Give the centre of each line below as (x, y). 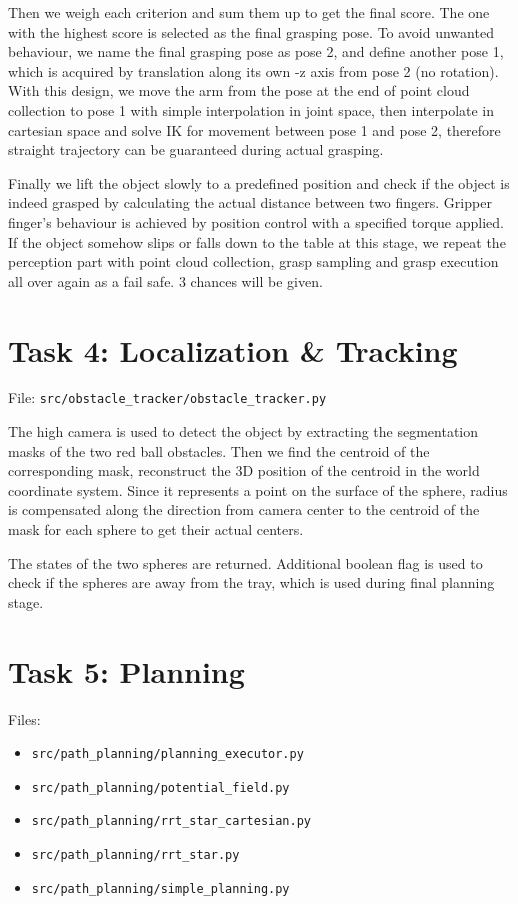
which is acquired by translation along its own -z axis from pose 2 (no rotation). (253, 70)
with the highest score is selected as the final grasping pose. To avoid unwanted (251, 31)
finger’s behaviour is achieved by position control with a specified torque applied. (256, 221)
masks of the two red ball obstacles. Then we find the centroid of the (219, 450)
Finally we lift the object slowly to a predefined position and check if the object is (259, 182)
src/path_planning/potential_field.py (160, 787)
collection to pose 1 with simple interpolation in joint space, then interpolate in (251, 109)
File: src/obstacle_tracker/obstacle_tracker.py (167, 397)
